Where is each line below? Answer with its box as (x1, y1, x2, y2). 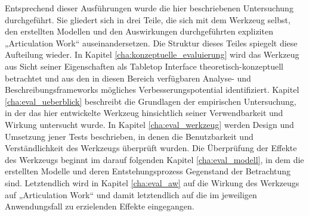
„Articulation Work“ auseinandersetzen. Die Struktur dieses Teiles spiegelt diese (5, 36, 298, 49)
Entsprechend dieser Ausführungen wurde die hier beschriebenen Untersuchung (5, 2, 293, 14)
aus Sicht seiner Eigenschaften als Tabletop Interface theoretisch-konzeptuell (5, 60, 283, 72)
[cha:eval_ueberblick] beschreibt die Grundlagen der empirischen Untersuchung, (5, 95, 296, 107)
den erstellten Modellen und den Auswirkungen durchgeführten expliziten (5, 25, 273, 37)
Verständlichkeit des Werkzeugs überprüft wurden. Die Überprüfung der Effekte (5, 142, 297, 154)
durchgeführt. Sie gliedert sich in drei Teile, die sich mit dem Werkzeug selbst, (5, 13, 291, 26)
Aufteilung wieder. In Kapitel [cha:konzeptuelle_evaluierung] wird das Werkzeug (5, 48, 299, 61)
